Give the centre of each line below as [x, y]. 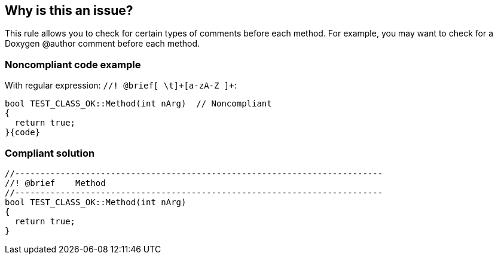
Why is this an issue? [69, 10]
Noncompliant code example [73, 64]
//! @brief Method [55, 183]
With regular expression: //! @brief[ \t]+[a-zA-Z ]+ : [121, 86]
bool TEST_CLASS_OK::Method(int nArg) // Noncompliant [138, 104]
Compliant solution [50, 153]
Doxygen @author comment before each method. [103, 44]
